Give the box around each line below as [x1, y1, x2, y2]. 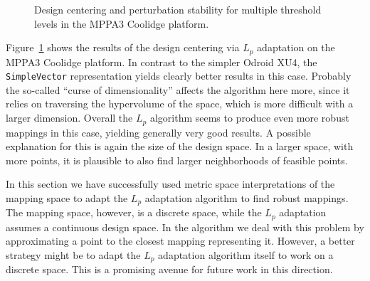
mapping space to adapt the [6, 190, 128, 205]
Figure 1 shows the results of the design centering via [6, 40, 240, 55]
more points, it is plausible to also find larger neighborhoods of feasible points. [6, 152, 348, 167]
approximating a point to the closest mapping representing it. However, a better [6, 233, 355, 248]
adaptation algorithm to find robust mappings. [144, 190, 349, 205]
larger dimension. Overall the [6, 110, 133, 125]
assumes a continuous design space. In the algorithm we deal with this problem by [6, 219, 364, 234]
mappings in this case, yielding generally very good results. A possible [6, 124, 311, 139]
